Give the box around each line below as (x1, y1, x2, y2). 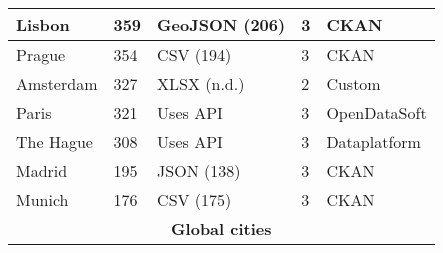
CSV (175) (157, 188, 232, 211)
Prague (16, 43, 66, 66)
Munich (16, 188, 69, 211)
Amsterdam (16, 72, 98, 95)
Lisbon (16, 13, 70, 36)
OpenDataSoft (326, 101, 427, 124)
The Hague (16, 130, 93, 153)
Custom (326, 72, 381, 95)
